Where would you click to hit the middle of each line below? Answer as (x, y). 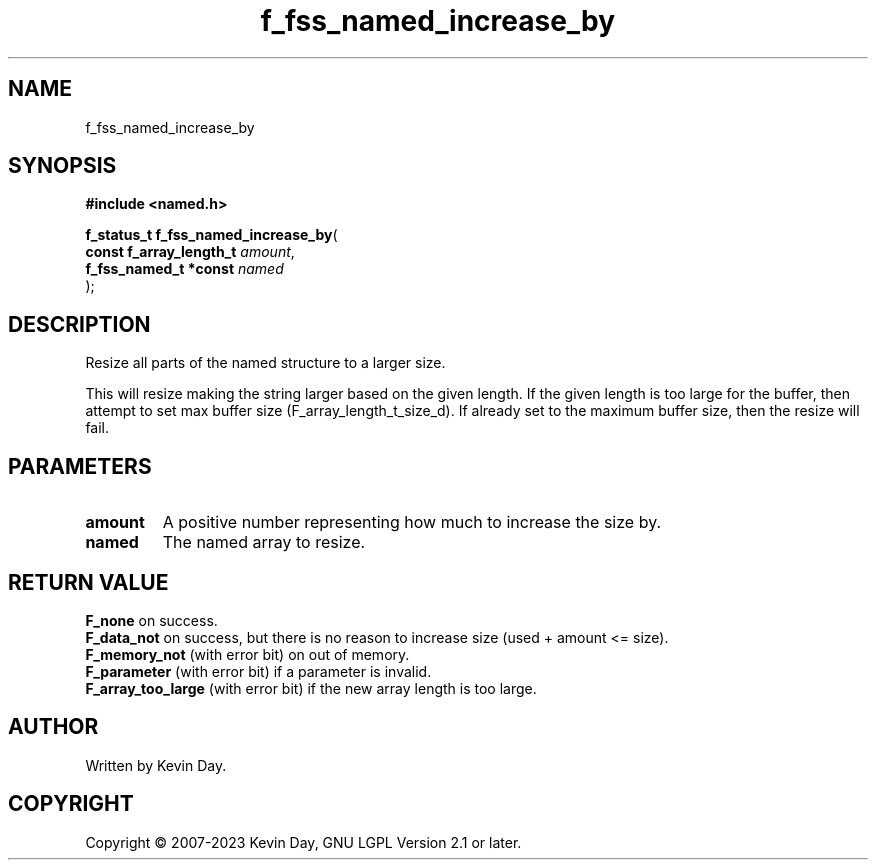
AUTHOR (53, 727)
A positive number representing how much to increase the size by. (412, 522)
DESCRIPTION (79, 324)
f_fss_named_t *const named (184, 269)
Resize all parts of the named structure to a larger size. (265, 363)
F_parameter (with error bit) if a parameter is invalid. (258, 671)
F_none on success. (151, 620)
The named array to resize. (264, 542)
